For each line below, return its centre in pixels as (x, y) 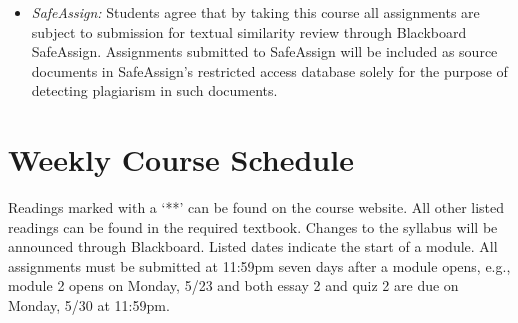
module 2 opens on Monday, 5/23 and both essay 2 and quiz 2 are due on (233, 285)
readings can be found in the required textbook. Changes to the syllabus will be (253, 226)
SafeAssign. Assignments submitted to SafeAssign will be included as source (264, 51)
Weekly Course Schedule (181, 159)
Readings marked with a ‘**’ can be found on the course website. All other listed (256, 207)
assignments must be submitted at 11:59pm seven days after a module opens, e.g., (259, 265)
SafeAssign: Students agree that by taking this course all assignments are (255, 12)
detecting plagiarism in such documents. (154, 90)
